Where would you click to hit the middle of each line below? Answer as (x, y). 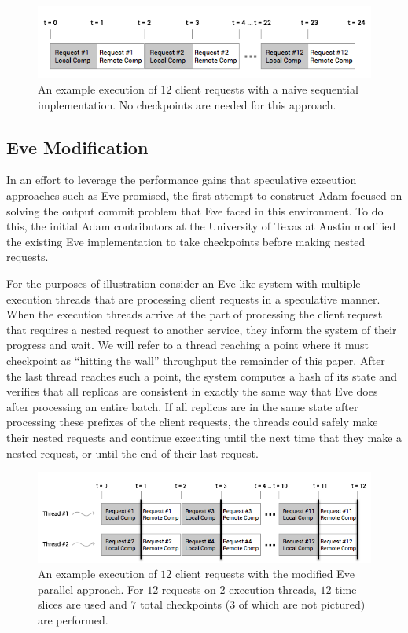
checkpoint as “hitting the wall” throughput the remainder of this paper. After (196, 360)
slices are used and (83, 604)
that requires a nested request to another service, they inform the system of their (202, 329)
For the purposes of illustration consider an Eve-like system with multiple (184, 283)
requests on (189, 589)
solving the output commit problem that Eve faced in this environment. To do (195, 210)
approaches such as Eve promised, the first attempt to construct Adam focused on (204, 195)
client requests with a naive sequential (266, 89)
